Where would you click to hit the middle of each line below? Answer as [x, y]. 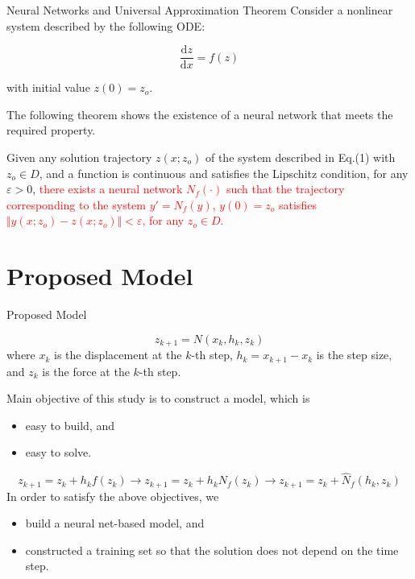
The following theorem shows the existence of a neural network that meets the [200, 114]
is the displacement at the [118, 355]
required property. [51, 130]
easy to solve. [58, 452]
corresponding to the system [76, 204]
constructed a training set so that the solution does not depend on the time [212, 550]
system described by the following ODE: [106, 25]
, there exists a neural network [108, 189]
